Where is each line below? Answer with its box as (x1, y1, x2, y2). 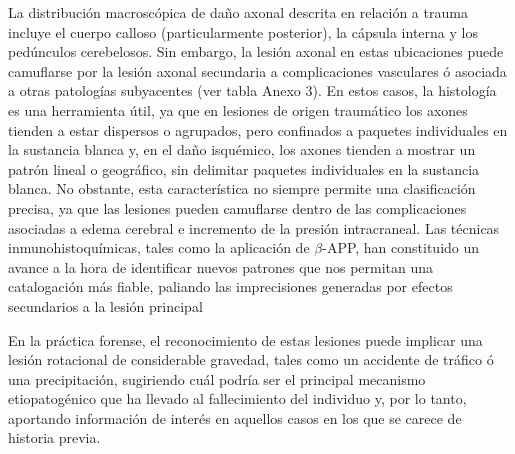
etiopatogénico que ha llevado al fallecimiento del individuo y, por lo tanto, (8, 388, 467, 409)
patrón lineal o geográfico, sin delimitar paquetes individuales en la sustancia (8, 158, 480, 179)
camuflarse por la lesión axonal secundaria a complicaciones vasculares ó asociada (8, 60, 507, 81)
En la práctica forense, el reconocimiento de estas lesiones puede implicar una (8, 329, 483, 350)
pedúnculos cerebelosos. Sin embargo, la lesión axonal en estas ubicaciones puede (8, 41, 504, 62)
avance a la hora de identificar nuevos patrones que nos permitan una (8, 256, 434, 277)
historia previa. (8, 427, 101, 448)
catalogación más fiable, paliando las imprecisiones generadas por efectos (8, 276, 453, 297)
